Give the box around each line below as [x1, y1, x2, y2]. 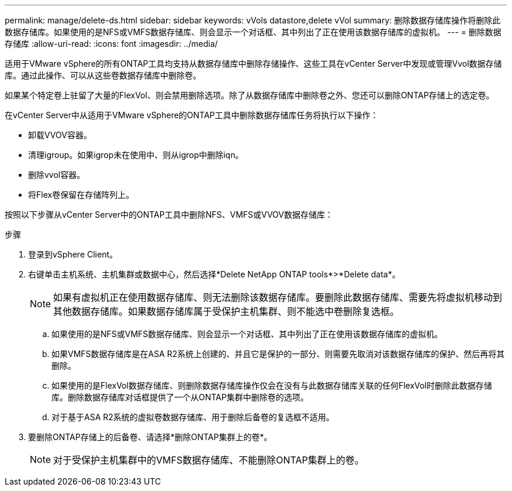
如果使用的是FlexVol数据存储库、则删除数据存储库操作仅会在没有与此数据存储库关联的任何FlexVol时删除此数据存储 [51, 380, 492, 390]
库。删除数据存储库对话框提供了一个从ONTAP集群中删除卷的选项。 [51, 392, 309, 402]
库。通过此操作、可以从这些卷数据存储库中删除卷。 [5, 70, 201, 80]
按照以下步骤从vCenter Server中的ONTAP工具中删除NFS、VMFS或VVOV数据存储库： [5, 210, 333, 219]
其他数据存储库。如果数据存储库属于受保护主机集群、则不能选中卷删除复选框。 [53, 305, 400, 317]
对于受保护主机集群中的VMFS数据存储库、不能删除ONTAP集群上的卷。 [53, 454, 364, 466]
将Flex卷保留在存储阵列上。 [28, 190, 134, 200]
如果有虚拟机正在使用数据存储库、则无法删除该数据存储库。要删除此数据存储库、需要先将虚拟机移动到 [53, 291, 503, 303]
